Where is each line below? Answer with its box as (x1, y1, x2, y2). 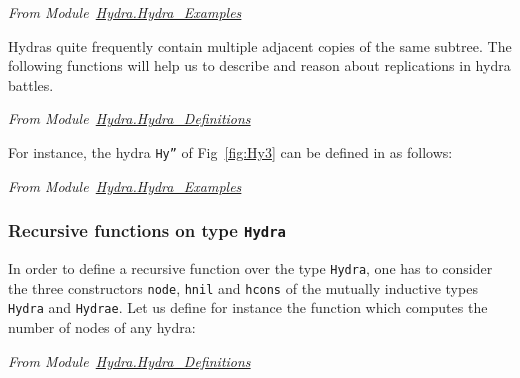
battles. (8, 74, 54, 95)
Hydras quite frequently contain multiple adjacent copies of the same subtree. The (8, 35, 512, 56)
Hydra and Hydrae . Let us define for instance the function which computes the (8, 297, 488, 318)
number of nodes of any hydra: (8, 316, 196, 337)
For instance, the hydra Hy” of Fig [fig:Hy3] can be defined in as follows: (8, 141, 453, 162)
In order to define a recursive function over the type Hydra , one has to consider (8, 258, 493, 278)
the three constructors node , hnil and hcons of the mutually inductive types (8, 277, 478, 298)
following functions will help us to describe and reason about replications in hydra (8, 55, 511, 76)
